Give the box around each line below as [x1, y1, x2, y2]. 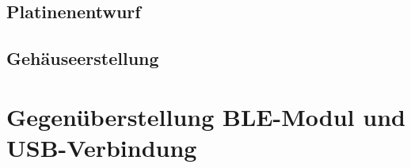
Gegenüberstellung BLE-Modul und [6, 100, 405, 132]
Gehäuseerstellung [6, 46, 159, 71]
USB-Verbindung [6, 131, 197, 163]
